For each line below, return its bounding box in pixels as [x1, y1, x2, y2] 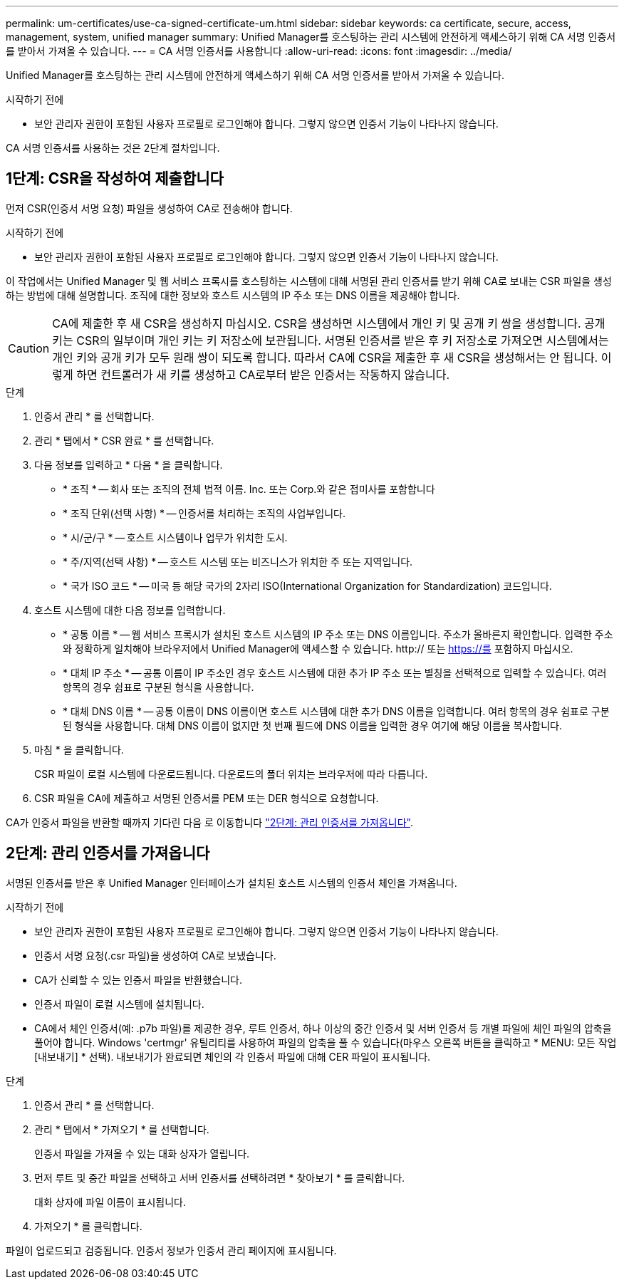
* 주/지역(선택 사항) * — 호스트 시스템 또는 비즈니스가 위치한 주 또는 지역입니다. [63, 555, 413, 568]
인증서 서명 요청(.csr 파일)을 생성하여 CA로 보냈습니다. [34, 949, 276, 962]
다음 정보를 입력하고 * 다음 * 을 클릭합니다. [34, 458, 223, 471]
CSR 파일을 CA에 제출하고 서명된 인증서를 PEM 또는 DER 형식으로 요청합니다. [34, 791, 379, 804]
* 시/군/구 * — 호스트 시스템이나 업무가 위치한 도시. [63, 531, 288, 543]
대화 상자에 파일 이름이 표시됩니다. [34, 1195, 186, 1208]
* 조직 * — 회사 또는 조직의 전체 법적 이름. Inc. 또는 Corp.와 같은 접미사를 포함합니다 [63, 482, 435, 495]
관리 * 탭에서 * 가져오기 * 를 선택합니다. [34, 1123, 209, 1135]
